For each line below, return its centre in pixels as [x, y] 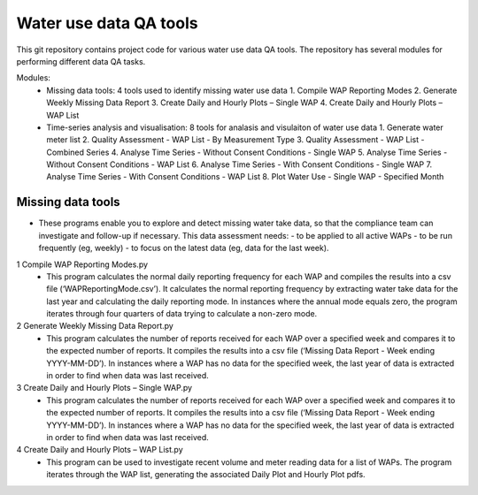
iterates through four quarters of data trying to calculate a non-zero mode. [182, 314]
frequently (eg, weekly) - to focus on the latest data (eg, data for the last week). [184, 248]
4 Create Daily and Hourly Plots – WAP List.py [100, 450]
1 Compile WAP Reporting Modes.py [82, 264]
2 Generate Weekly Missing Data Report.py [95, 326]
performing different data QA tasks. [81, 61]
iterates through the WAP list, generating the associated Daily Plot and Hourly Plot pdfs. [206, 475]
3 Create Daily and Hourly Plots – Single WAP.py [104, 388]
